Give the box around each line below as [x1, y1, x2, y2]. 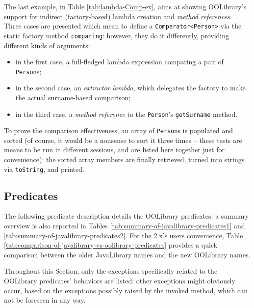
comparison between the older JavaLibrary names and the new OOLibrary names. [4, 249, 251, 259]
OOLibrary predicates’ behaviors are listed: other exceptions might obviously [4, 276, 235, 286]
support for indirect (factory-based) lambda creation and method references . [4, 11, 232, 21]
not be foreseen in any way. [4, 295, 86, 305]
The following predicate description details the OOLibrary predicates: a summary [4, 211, 249, 221]
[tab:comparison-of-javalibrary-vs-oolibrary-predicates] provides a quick [4, 240, 218, 250]
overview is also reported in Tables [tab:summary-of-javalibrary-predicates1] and [4, 221, 245, 231]
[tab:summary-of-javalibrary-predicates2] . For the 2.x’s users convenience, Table [4, 230, 243, 240]
